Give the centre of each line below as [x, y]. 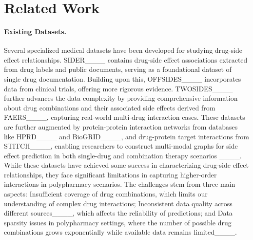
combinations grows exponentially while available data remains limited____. [120, 232]
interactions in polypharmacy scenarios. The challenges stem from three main [120, 184]
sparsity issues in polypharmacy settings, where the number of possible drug [118, 222]
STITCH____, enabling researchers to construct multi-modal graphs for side [121, 146]
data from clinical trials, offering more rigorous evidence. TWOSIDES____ [118, 88]
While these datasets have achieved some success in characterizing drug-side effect [126, 165]
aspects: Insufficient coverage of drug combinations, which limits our [106, 194]
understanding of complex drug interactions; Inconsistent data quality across [118, 203]
